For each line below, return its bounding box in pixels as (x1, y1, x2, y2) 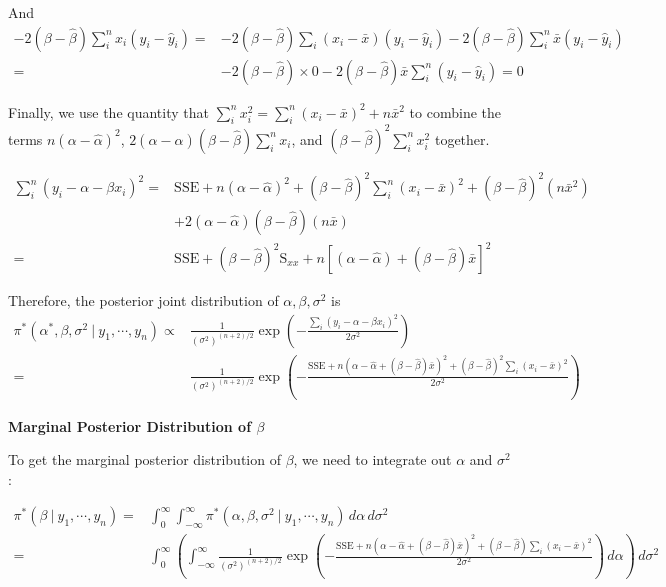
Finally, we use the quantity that (8, 101, 209, 122)
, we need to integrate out (293, 449, 452, 470)
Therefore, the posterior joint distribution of (8, 290, 279, 311)
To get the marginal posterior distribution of (8, 449, 281, 470)
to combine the (409, 101, 501, 122)
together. (434, 128, 490, 149)
